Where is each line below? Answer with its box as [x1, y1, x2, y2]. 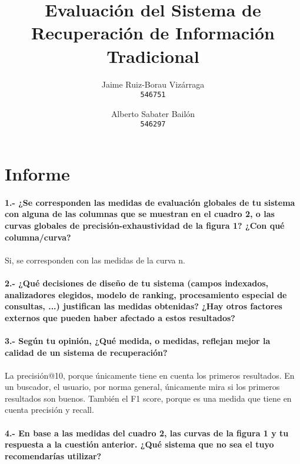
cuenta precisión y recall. [5, 403, 94, 416]
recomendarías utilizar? [5, 449, 102, 462]
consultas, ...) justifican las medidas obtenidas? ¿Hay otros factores [5, 300, 282, 312]
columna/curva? [5, 231, 71, 243]
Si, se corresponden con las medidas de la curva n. [5, 253, 185, 266]
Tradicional [106, 44, 199, 68]
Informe [5, 162, 70, 185]
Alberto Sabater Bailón [111, 107, 195, 119]
